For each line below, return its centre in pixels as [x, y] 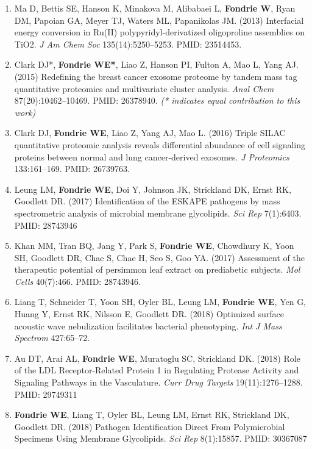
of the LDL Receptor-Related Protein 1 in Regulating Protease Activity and [157, 370]
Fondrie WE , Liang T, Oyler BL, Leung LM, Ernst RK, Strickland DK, [152, 415]
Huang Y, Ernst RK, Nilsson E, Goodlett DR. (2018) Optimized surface [149, 314]
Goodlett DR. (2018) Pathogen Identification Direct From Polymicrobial [150, 426]
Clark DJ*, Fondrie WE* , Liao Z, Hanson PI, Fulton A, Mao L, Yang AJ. [156, 64]
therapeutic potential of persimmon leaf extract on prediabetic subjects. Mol [157, 269]
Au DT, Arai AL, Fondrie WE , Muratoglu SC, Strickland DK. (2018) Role [157, 358]
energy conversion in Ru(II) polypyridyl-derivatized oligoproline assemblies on [160, 32]
